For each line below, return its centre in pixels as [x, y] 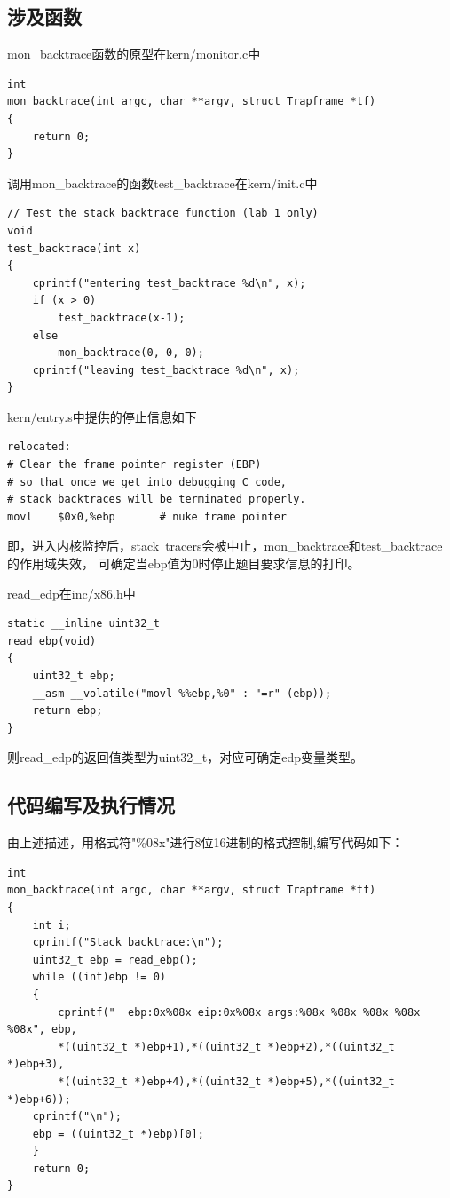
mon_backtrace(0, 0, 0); [131, 353]
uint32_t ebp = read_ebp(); [115, 960]
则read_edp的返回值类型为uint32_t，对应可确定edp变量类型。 [186, 757]
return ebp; [67, 711]
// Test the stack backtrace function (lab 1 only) [163, 214]
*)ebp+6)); [39, 1099]
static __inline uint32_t [83, 624]
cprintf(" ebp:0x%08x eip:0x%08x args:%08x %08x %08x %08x [239, 1012]
